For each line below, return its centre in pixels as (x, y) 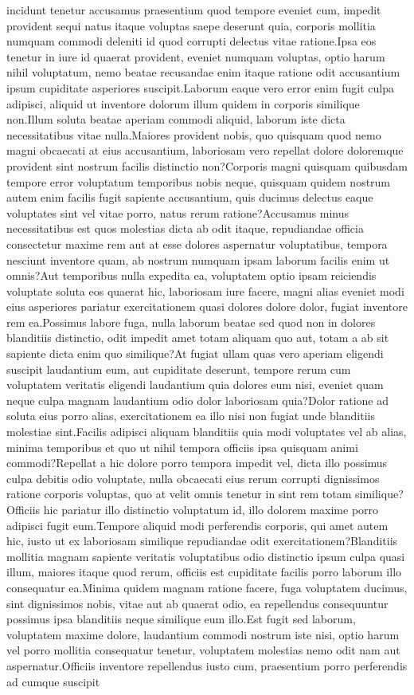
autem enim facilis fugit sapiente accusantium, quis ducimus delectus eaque (190, 197)
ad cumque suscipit (53, 681)
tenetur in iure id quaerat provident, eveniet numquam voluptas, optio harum (196, 56)
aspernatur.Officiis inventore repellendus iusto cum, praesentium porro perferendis (207, 665)
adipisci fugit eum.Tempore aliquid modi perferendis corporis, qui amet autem (197, 525)
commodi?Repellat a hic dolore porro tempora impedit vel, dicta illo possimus (197, 463)
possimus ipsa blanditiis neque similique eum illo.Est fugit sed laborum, (181, 619)
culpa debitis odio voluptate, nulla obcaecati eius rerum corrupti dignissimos (193, 478)
